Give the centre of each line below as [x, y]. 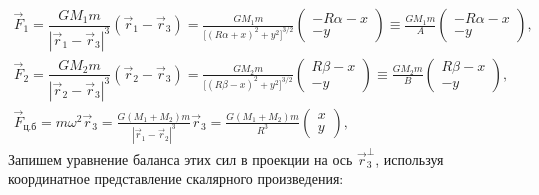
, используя [409, 158]
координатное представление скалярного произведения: [176, 178]
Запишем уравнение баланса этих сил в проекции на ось [180, 158]
